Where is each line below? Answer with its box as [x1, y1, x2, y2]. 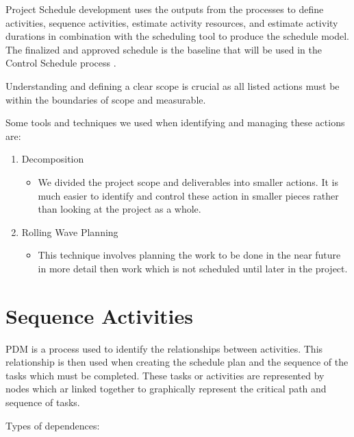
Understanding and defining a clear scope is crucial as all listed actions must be [5, 78, 340, 93]
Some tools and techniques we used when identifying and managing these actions [5, 115, 345, 130]
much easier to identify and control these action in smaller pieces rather [38, 188, 339, 202]
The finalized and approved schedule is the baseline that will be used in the [5, 42, 322, 56]
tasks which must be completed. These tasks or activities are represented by [5, 368, 325, 382]
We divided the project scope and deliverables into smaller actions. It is [38, 174, 338, 189]
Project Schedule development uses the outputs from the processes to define [5, 2, 324, 16]
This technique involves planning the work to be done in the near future [38, 248, 341, 262]
